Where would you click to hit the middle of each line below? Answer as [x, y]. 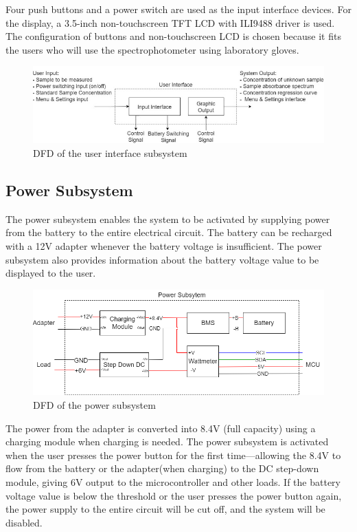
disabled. [24, 522]
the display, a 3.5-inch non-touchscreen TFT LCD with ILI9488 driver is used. [170, 22]
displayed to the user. [51, 273]
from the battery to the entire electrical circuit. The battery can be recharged [169, 232]
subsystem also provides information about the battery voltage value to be [162, 259]
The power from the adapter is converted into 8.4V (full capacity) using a [161, 428]
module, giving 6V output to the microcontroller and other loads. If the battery [173, 482]
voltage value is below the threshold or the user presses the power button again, [174, 495]
